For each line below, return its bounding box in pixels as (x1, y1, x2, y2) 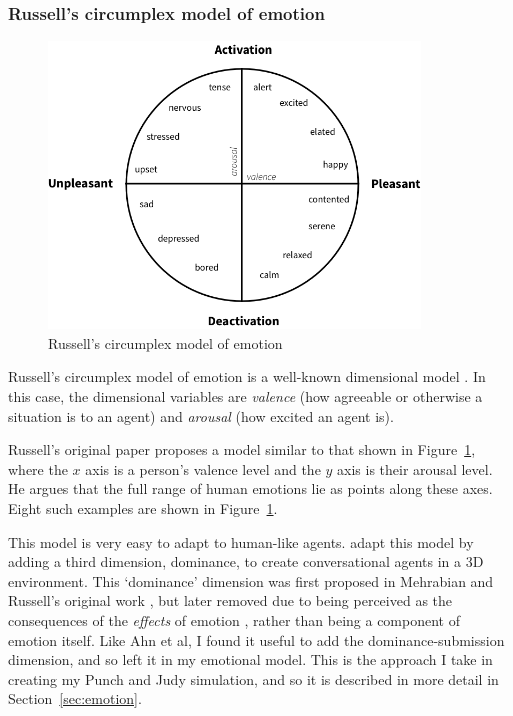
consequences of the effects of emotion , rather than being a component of (8, 609, 460, 630)
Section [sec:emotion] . (8, 688, 142, 709)
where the (8, 458, 68, 479)
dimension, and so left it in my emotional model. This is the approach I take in (8, 649, 493, 670)
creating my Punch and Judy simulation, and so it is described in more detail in (8, 668, 499, 689)
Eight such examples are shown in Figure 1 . (8, 497, 278, 518)
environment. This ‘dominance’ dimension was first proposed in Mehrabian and (8, 570, 494, 591)
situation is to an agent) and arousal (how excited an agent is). (8, 405, 394, 426)
